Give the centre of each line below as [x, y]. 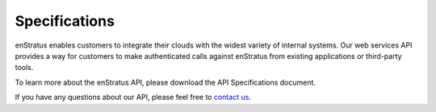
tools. [24, 68]
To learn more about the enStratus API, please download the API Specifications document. [166, 82]
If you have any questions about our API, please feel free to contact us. [133, 97]
